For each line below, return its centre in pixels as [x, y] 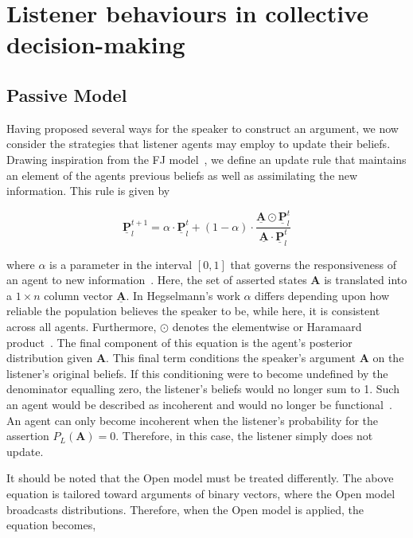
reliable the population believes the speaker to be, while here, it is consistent [193, 311]
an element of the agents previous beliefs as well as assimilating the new [182, 175]
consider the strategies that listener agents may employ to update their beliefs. [199, 144]
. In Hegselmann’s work [183, 295]
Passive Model [67, 94]
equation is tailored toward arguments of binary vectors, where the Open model [201, 493]
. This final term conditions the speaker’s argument [231, 358]
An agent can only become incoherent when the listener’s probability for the [192, 420]
